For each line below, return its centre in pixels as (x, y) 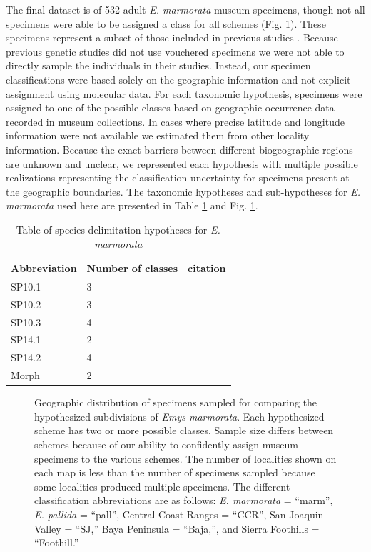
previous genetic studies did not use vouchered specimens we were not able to (175, 51)
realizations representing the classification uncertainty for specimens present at (178, 177)
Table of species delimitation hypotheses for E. (118, 229)
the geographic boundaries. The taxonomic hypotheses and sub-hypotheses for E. (183, 191)
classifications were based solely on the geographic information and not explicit (178, 79)
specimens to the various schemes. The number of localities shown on (185, 458)
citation (207, 268)
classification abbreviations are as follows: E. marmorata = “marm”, (184, 500)
